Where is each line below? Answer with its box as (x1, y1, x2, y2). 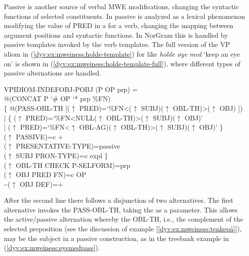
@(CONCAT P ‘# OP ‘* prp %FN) (4, 93, 111, 104)
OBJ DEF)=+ (19, 179, 63, 189)
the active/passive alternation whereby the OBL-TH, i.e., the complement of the (4, 214, 243, 224)
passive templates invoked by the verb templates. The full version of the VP (4, 39, 230, 49)
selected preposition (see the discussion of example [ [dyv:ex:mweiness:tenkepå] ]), (4, 224, 242, 234)
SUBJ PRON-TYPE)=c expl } (16, 150, 108, 160)
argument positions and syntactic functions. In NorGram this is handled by (4, 30, 228, 40)
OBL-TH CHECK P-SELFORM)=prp (16, 160, 131, 170)
